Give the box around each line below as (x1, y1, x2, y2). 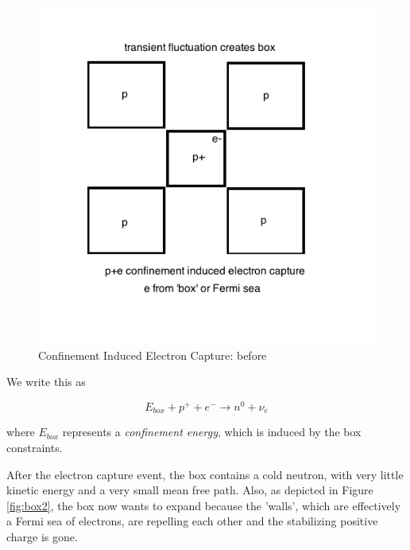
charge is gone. (6, 528, 78, 544)
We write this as (6, 373, 86, 390)
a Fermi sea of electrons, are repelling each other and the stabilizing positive (6, 513, 378, 529)
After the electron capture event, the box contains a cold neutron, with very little (6, 466, 404, 482)
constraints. (6, 439, 63, 455)
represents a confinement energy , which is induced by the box (62, 423, 362, 440)
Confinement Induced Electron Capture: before (38, 346, 267, 363)
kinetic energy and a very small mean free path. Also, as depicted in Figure (6, 482, 373, 498)
